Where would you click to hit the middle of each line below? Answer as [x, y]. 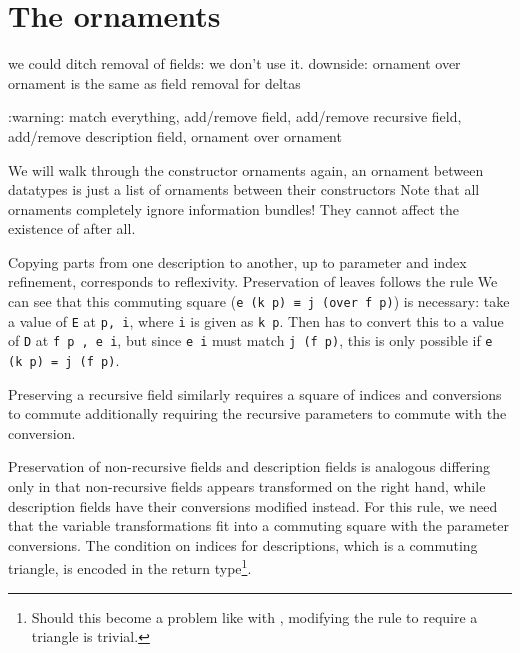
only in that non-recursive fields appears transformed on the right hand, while [247, 486]
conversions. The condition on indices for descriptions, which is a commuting [243, 544]
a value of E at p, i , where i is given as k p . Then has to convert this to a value [256, 320]
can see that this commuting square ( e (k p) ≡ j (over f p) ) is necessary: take [259, 301]
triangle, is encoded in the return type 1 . [130, 567]
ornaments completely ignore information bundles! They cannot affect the [233, 208]
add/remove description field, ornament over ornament [175, 135]
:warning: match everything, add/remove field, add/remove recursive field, [235, 116]
